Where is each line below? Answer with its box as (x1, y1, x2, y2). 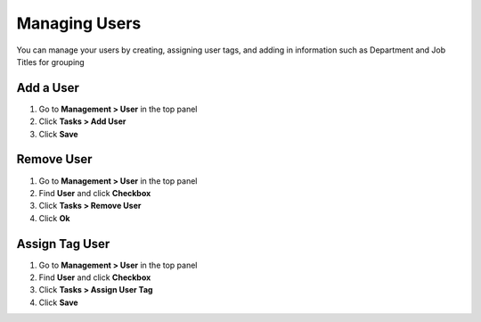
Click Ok (38, 212, 70, 223)
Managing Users (16, 13, 142, 33)
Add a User (16, 80, 80, 95)
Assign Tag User (16, 236, 110, 252)
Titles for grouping (16, 56, 85, 67)
